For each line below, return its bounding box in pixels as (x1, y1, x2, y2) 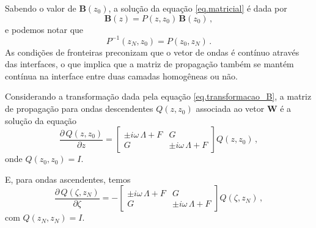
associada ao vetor (196, 102, 265, 115)
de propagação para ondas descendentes (5, 102, 153, 115)
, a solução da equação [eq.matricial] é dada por (108, 2, 287, 14)
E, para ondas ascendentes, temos (5, 172, 131, 185)
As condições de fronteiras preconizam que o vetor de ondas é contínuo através (5, 45, 299, 58)
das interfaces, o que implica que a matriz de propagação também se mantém (5, 57, 294, 70)
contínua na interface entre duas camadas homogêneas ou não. (5, 69, 238, 82)
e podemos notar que (5, 23, 84, 35)
